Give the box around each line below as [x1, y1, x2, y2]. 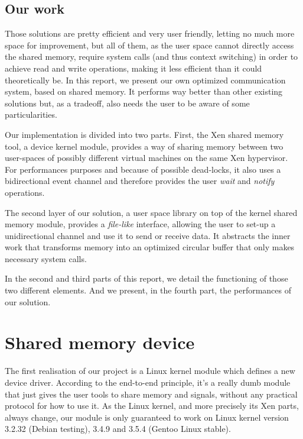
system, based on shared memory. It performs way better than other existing [5, 85, 283, 98]
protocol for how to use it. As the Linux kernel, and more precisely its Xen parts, [5, 399, 299, 412]
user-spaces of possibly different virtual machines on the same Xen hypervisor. [5, 151, 288, 164]
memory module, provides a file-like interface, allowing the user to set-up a [5, 218, 276, 230]
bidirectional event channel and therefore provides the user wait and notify [5, 175, 275, 187]
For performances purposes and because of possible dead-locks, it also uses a [5, 163, 281, 175]
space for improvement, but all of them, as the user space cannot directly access [5, 38, 294, 51]
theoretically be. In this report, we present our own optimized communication [5, 73, 286, 86]
